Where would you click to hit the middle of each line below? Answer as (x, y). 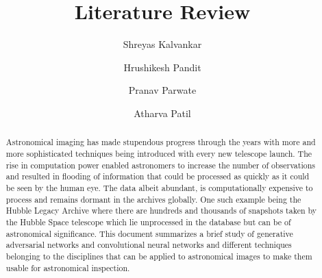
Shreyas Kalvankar (162, 44)
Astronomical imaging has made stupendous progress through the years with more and (161, 142)
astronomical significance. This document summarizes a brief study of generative (149, 233)
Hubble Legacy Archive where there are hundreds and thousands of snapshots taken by (161, 211)
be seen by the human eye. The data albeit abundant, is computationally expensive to (159, 187)
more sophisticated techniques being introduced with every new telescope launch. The (159, 153)
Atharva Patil (162, 113)
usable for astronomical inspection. (68, 267)
